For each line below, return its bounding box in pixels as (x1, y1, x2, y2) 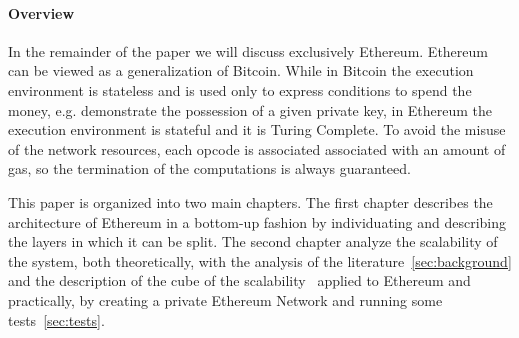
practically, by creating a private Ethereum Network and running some (8, 289, 443, 310)
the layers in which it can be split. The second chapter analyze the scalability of (8, 231, 498, 252)
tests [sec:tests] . (8, 309, 105, 330)
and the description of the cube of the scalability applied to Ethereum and (8, 270, 471, 291)
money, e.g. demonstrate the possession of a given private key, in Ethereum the (8, 99, 493, 120)
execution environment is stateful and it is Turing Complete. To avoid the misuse (8, 119, 506, 140)
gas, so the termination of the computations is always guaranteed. (8, 158, 411, 179)
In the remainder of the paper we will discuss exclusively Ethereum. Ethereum (8, 40, 488, 61)
